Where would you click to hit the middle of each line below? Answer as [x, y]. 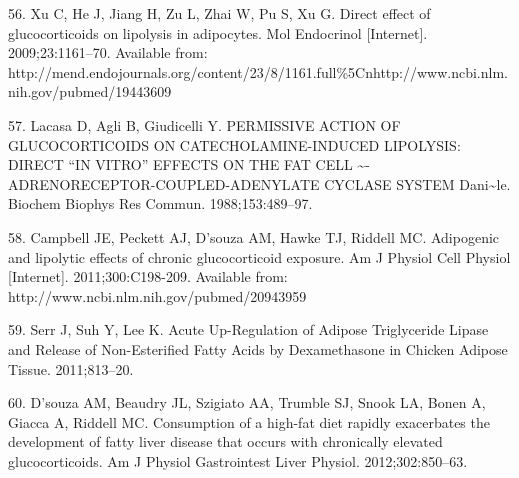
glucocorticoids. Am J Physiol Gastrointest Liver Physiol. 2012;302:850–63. [238, 460]
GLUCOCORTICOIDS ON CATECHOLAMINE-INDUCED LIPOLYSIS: [234, 144]
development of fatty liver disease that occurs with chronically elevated [225, 441]
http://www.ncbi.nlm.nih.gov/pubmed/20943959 [157, 295]
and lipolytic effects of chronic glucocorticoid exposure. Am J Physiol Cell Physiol [259, 256]
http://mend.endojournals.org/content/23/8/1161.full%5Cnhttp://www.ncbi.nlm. [258, 71]
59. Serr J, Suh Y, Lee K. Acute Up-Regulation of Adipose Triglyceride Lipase [248, 329]
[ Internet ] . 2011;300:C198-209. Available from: [148, 276]
